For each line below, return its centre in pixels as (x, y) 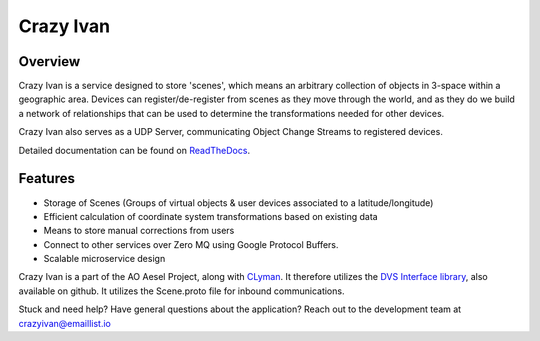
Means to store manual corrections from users (139, 231)
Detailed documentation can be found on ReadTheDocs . (134, 150)
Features (46, 178)
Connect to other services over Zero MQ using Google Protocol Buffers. (191, 244)
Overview (49, 61)
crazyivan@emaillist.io (65, 323)
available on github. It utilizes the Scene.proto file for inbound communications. (181, 291)
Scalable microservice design (104, 259)
